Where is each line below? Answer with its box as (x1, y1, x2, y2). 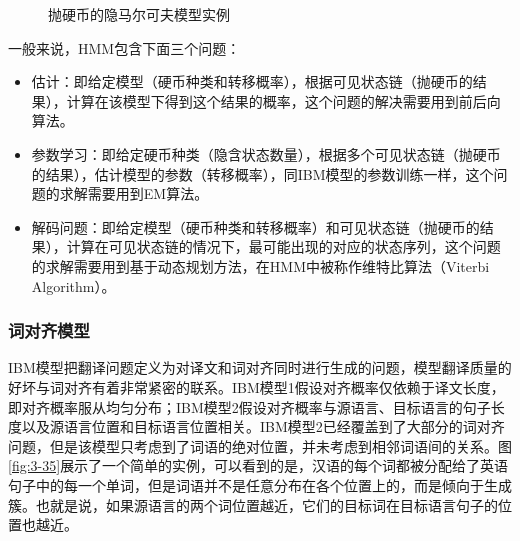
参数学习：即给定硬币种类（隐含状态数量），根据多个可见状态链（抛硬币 (31, 143, 501, 164)
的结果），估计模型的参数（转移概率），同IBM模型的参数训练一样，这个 (31, 163, 494, 184)
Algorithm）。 (31, 275, 116, 296)
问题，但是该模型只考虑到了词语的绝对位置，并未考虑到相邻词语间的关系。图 (8, 435, 512, 456)
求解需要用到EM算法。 (59, 183, 209, 204)
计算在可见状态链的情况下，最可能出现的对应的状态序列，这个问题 (66, 236, 501, 257)
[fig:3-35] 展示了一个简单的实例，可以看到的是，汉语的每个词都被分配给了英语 (8, 455, 509, 476)
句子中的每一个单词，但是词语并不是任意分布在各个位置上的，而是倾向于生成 (8, 474, 512, 495)
